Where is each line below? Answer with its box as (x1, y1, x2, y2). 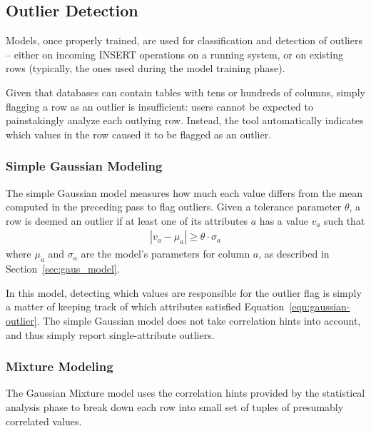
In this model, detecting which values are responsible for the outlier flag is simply (6, 285, 362, 300)
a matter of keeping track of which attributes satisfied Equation (6, 299, 285, 314)
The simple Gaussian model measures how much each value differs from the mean (6, 185, 362, 200)
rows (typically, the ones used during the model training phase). (6, 61, 285, 76)
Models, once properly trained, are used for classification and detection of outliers (6, 33, 362, 48)
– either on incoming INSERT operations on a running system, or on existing (6, 46, 343, 61)
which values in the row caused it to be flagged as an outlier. (6, 126, 272, 141)
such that (324, 213, 365, 228)
